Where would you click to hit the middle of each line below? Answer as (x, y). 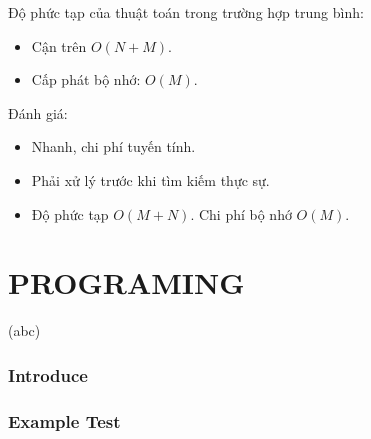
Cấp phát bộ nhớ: (86, 79)
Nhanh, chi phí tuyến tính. (113, 146)
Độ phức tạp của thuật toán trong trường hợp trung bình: (186, 12)
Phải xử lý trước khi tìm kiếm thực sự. (150, 179)
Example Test (64, 420)
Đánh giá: (38, 112)
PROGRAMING (126, 282)
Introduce (48, 374)
